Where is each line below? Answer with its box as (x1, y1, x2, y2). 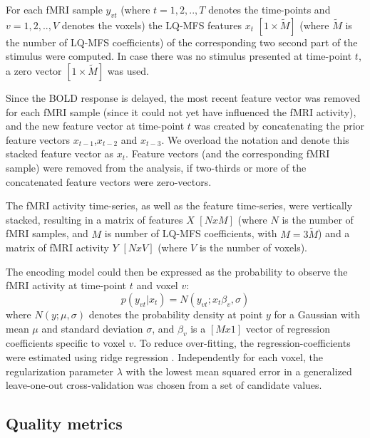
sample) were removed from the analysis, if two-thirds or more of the (6, 160, 307, 174)
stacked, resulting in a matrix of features (6, 212, 183, 226)
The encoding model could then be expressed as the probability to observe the (6, 264, 348, 278)
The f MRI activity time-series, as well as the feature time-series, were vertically (6, 198, 353, 213)
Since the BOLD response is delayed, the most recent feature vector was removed (6, 90, 361, 105)
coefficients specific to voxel (6, 335, 125, 350)
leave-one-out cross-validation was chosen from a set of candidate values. (6, 377, 322, 392)
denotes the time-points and (208, 2, 331, 16)
